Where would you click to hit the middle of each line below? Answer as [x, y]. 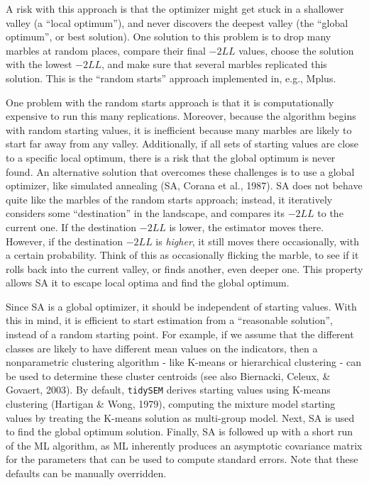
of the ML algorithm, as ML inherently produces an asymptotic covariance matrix [184, 445]
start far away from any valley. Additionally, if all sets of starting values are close [182, 144]
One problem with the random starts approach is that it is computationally [170, 102]
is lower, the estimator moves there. [247, 227]
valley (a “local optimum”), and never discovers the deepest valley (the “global [177, 22]
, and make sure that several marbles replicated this [214, 64]
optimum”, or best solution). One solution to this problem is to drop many [169, 37]
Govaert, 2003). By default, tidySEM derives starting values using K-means [168, 390]
